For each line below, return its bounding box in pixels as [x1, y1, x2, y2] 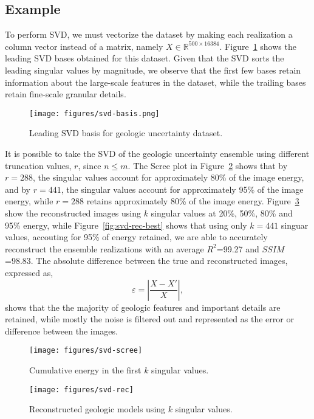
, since [78, 159, 101, 171]
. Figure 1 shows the [219, 40, 296, 52]
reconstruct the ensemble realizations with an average [5, 242, 204, 255]
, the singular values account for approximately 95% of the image [61, 182, 304, 195]
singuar [281, 218, 309, 231]
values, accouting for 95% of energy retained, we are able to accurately [5, 230, 268, 243]
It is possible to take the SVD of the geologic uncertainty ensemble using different [5, 147, 310, 160]
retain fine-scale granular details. [5, 88, 126, 100]
